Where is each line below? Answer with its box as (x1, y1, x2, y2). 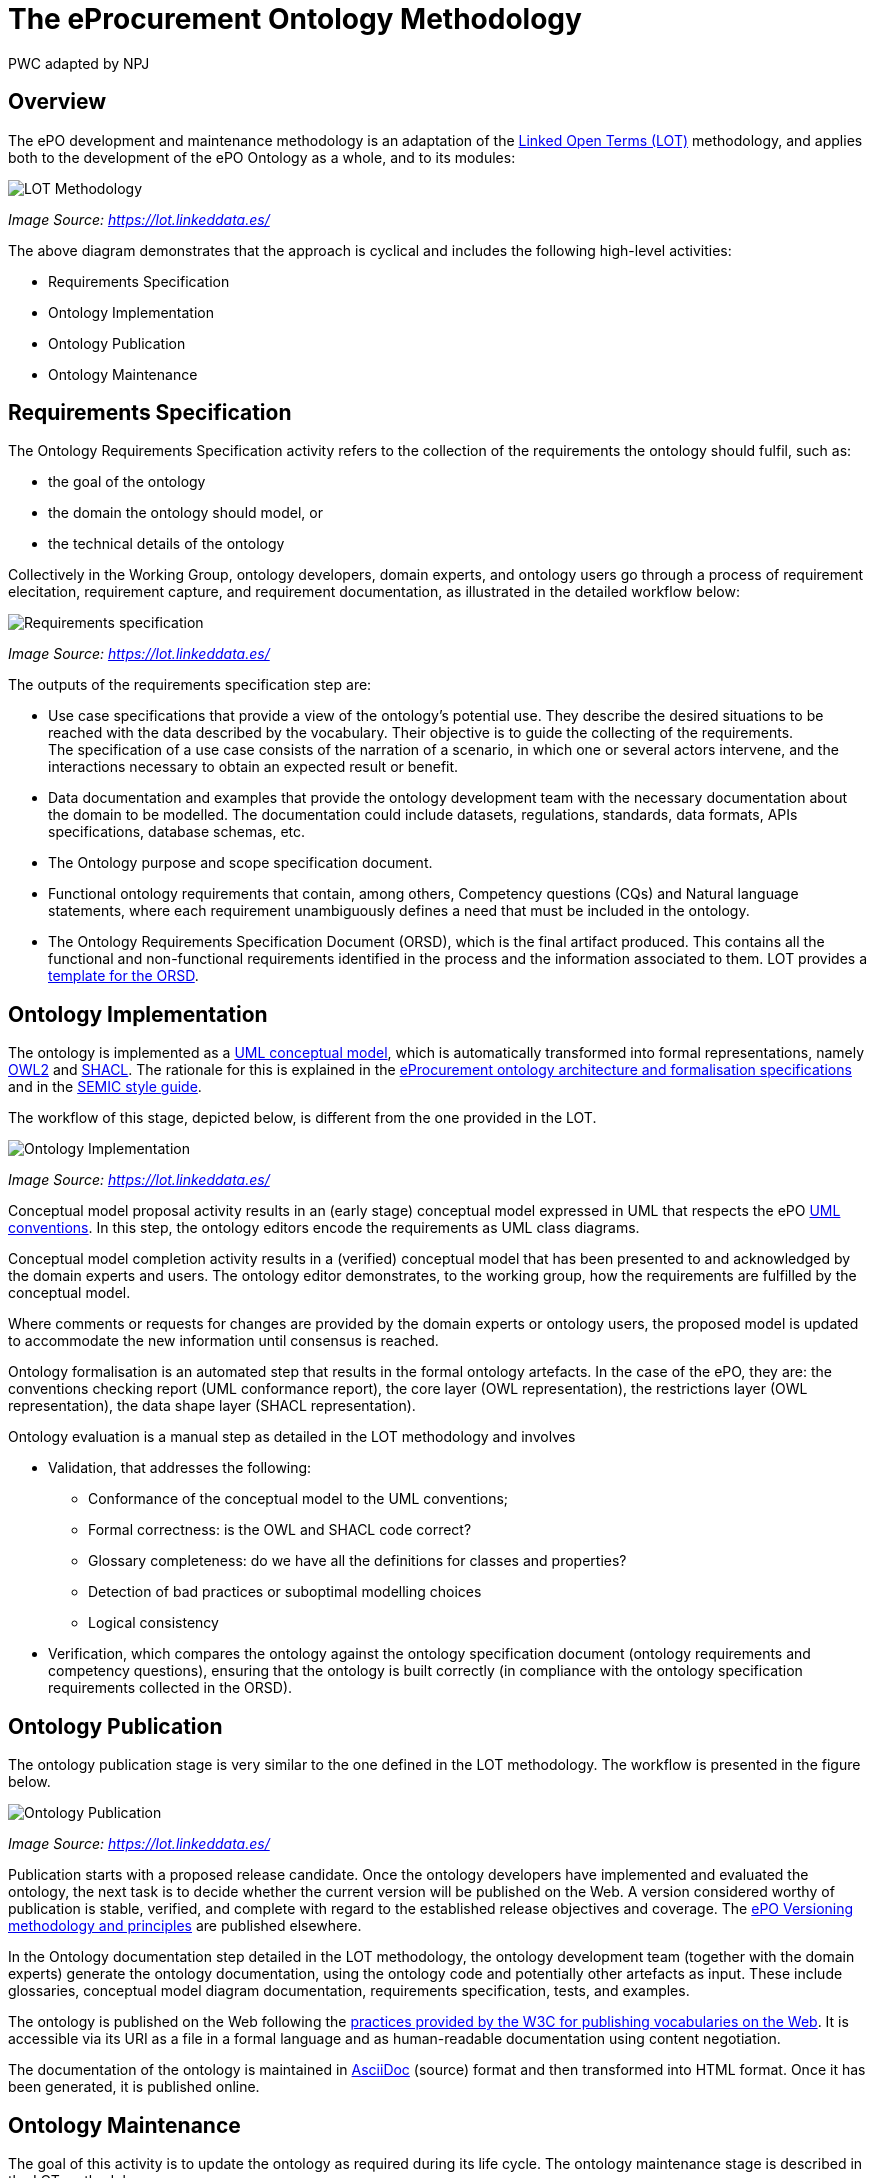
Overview (8, 89, 107, 115)
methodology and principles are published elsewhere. (8, 1917, 362, 1935)
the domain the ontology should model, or (48, 504, 323, 522)
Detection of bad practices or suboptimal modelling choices (88, 1583, 482, 1601)
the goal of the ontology (48, 473, 206, 491)
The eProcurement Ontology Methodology (8, 2, 582, 36)
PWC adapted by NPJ (8, 54, 150, 72)
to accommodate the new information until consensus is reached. (8, 1332, 439, 1350)
